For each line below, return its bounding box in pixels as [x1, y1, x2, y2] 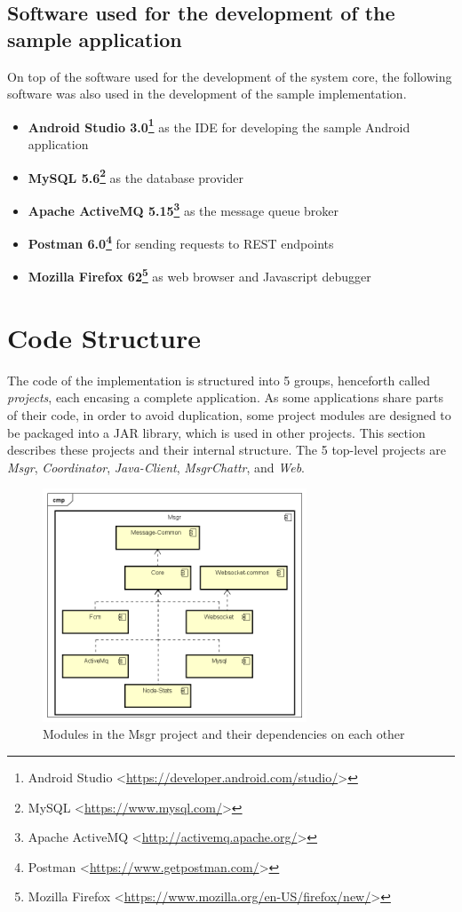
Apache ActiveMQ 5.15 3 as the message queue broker [28, 198, 339, 219]
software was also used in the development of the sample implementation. [7, 84, 407, 103]
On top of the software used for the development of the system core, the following [7, 67, 452, 85]
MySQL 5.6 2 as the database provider [28, 165, 243, 186]
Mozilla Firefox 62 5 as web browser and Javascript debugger [28, 265, 371, 286]
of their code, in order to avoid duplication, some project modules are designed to [7, 405, 451, 424]
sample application [7, 25, 182, 52]
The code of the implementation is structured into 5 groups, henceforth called [7, 370, 430, 389]
